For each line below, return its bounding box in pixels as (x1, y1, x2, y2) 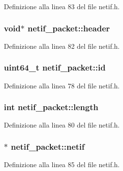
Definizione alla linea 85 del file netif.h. (4, 159, 120, 170)
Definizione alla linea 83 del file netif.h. (4, 1, 120, 11)
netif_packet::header (27, 22, 110, 34)
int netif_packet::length (4, 101, 98, 113)
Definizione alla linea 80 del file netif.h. (4, 120, 120, 130)
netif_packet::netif (11, 140, 85, 152)
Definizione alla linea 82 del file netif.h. (4, 41, 120, 51)
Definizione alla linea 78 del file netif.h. (4, 80, 120, 90)
